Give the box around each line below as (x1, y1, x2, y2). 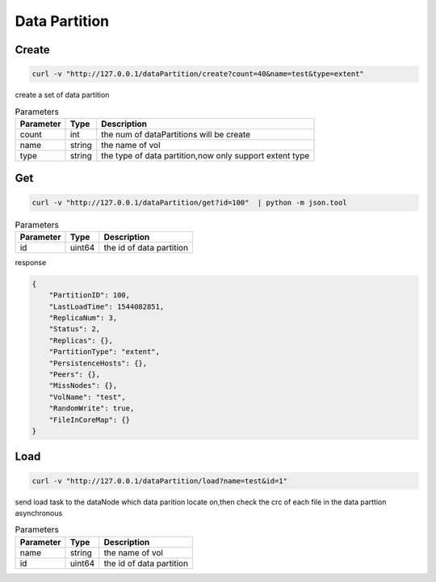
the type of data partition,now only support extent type (101, 150, 310, 161)
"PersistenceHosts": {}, (48, 358, 148, 368)
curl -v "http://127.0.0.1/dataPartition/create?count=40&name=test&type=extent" (31, 70, 365, 78)
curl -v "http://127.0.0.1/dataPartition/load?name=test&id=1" (31, 476, 288, 485)
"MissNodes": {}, (48, 381, 118, 390)
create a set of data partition (15, 90, 110, 100)
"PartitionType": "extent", (48, 348, 161, 356)
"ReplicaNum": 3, (48, 314, 118, 323)
